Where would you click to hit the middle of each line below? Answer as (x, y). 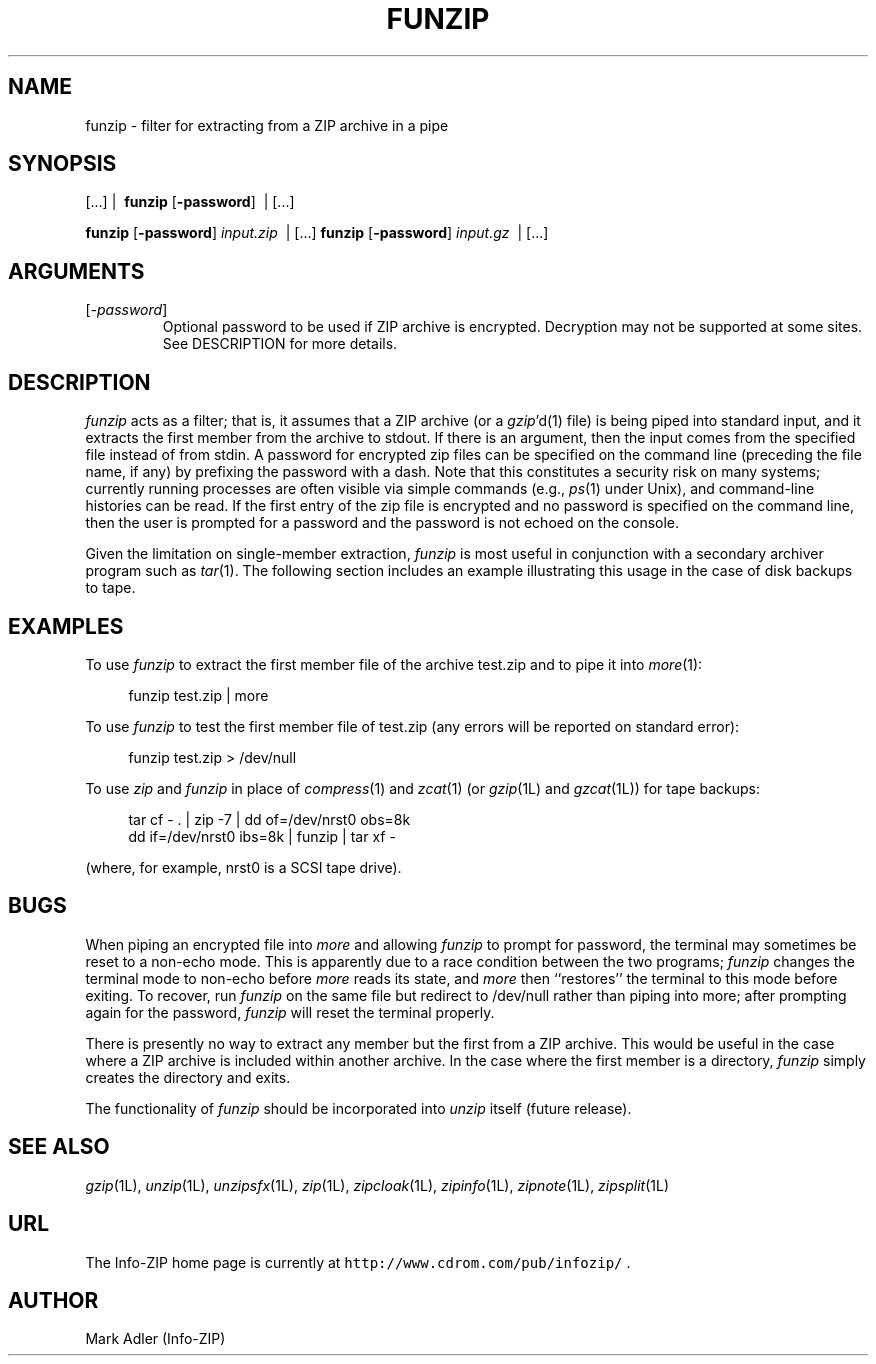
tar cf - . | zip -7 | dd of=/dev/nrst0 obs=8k (269, 819)
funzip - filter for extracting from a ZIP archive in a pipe (267, 125)
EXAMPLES (66, 626)
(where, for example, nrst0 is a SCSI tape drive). (243, 867)
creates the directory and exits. (188, 1077)
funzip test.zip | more (198, 695)
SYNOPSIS (62, 164)
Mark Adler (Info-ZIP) (155, 1339)
